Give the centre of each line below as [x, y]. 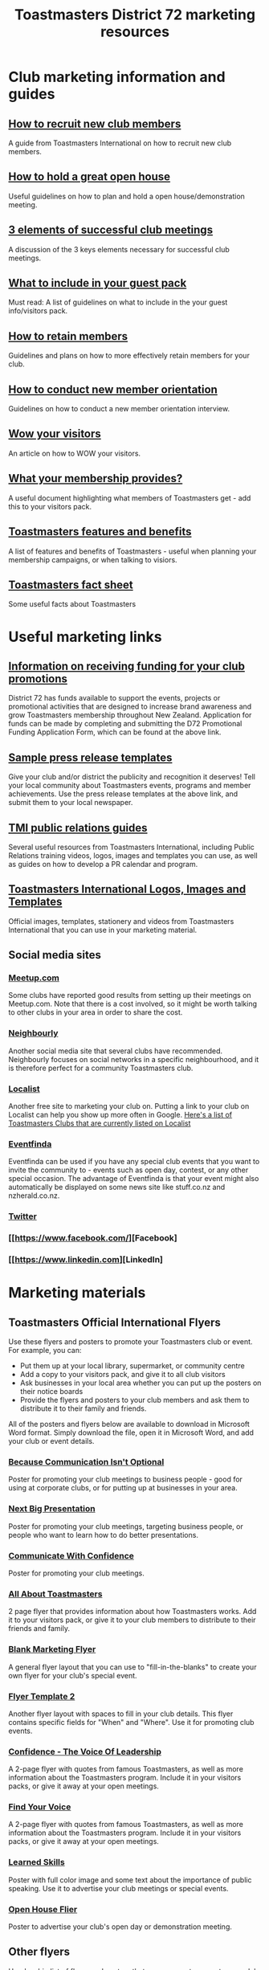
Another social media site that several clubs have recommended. [116, 1051]
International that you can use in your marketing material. [103, 930]
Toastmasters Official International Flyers [114, 1322]
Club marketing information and [117, 77]
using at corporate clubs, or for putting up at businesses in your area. [123, 1488]
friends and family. [39, 1629]
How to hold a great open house [90, 177]
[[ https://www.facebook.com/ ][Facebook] [93, 1238]
